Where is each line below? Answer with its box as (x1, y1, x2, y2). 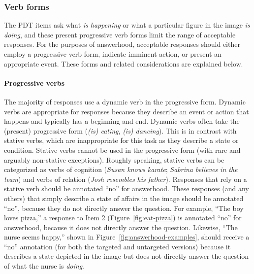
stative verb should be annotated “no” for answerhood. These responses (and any (4, 183, 249, 194)
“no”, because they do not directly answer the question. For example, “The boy (4, 203, 244, 213)
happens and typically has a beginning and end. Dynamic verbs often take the (4, 116, 240, 126)
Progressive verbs (4, 77, 65, 88)
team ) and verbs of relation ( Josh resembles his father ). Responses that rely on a (4, 173, 247, 184)
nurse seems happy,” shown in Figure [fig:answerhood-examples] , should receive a (4, 232, 250, 242)
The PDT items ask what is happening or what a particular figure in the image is (4, 20, 250, 30)
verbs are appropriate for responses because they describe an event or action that (4, 106, 249, 116)
